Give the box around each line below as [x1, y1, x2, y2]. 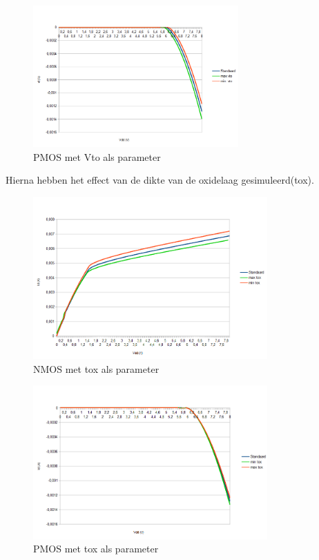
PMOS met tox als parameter [33, 541, 159, 556]
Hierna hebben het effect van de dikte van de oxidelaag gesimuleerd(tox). [6, 173, 314, 187]
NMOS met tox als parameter [33, 361, 159, 376]
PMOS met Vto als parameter [33, 149, 161, 164]
